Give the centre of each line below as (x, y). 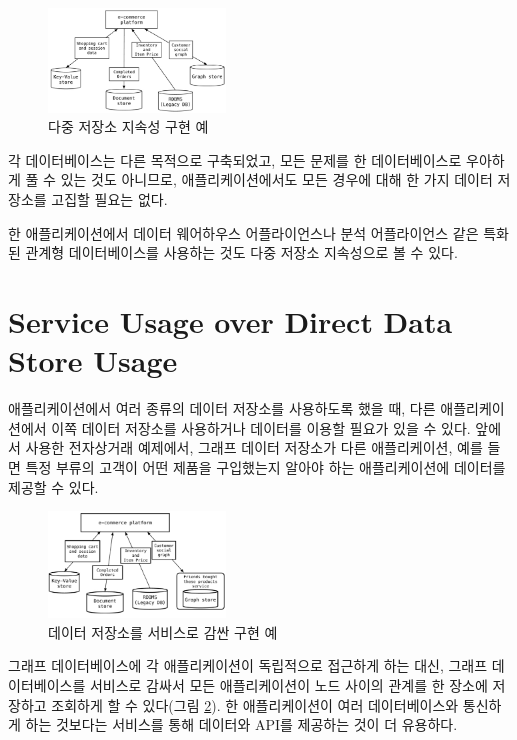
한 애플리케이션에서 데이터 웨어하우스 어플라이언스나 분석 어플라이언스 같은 (243, 232)
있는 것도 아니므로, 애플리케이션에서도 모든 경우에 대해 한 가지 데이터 (276, 179)
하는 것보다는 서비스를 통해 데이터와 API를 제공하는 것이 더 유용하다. (241, 724)
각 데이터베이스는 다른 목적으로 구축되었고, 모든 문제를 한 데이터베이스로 (235, 159)
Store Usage (93, 360)
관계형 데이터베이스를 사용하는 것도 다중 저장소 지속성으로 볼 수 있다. (241, 252)
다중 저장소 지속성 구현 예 (128, 126)
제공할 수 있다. (53, 486)
